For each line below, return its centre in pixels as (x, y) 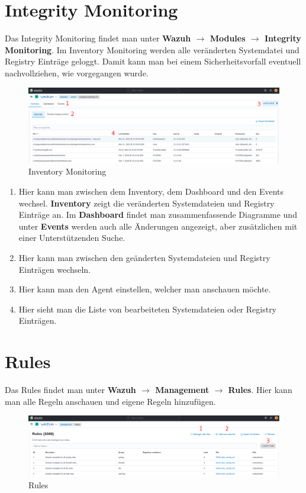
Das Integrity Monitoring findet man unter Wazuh (98, 38)
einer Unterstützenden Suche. (72, 238)
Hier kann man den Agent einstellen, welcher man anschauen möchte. (145, 289)
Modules (228, 38)
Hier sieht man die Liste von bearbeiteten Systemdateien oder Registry (148, 309)
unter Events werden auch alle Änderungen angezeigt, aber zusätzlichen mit (158, 226)
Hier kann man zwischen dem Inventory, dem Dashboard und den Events (151, 191)
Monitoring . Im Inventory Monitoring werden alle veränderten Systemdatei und (152, 49)
